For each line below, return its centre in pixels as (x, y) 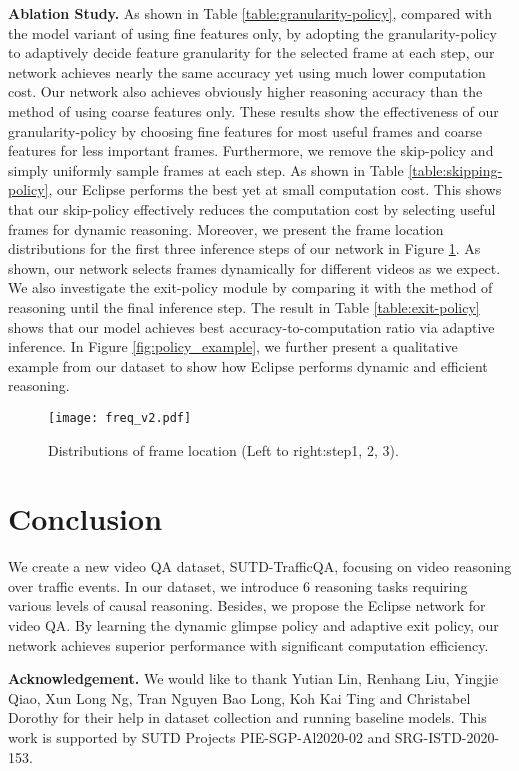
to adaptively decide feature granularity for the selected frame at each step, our (251, 52)
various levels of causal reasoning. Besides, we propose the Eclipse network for (247, 605)
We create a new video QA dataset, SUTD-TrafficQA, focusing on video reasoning (260, 566)
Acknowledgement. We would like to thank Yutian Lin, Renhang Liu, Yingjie (253, 678)
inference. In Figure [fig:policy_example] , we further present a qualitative (233, 346)
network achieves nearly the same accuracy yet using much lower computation (247, 71)
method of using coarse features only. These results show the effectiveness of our (253, 110)
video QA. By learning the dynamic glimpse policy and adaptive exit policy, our (253, 625)
